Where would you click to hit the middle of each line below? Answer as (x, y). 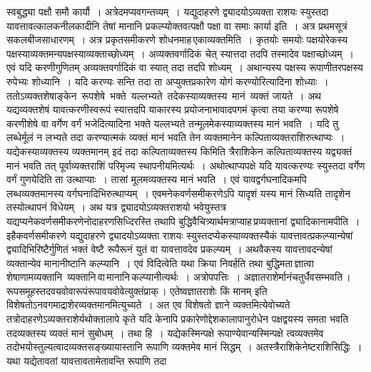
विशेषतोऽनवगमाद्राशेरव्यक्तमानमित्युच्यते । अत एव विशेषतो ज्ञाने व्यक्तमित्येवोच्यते (148, 305)
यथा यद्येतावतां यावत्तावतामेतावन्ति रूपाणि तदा (87, 360)
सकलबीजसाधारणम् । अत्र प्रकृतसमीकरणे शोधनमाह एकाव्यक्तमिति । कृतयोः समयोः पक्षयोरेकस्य (177, 40)
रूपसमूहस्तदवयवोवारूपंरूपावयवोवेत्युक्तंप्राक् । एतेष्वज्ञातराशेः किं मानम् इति (137, 290)
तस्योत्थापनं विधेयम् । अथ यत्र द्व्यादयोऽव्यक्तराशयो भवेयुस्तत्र (116, 207)
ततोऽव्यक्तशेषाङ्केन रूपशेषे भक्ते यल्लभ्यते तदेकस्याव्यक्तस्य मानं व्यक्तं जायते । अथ (164, 95)
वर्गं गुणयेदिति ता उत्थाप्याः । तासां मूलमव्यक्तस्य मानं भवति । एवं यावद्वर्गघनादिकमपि (157, 179)
